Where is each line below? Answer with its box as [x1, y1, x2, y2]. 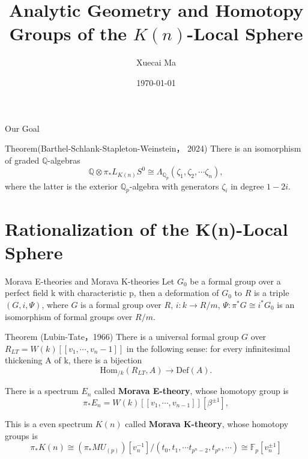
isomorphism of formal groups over [5, 310, 133, 322]
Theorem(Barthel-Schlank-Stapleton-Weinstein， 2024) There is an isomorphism [5, 142, 301, 155]
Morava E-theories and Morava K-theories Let [5, 274, 175, 287]
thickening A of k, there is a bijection [5, 354, 142, 366]
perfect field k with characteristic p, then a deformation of [5, 286, 219, 299]
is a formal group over [80, 298, 162, 310]
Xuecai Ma [136, 56, 177, 69]
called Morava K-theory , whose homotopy [125, 417, 289, 430]
